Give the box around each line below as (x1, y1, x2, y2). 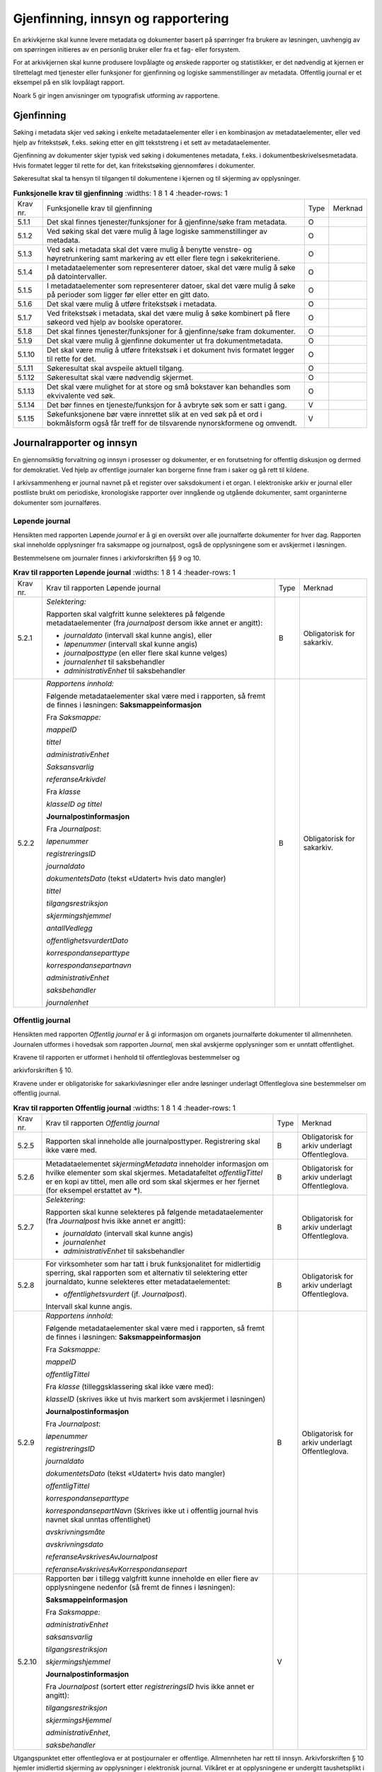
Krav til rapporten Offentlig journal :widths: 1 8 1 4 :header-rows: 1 (13, 1103, 236, 1113)
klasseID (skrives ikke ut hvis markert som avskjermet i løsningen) (45, 1394, 266, 1403)
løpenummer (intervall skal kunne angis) (64, 639, 198, 649)
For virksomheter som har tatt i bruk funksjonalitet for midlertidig (45, 1259, 261, 1269)
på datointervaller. (47, 271, 108, 281)
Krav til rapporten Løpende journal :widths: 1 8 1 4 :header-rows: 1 (13, 568, 236, 578)
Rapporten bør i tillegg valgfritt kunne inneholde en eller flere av (45, 1574, 258, 1583)
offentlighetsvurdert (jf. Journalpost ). (63, 1289, 187, 1299)
